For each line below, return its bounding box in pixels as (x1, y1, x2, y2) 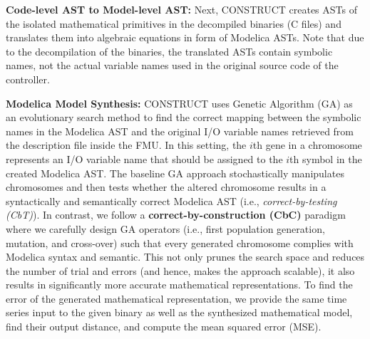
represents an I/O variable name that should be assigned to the (6, 151, 283, 166)
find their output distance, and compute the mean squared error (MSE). (6, 319, 322, 334)
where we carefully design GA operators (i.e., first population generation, (6, 221, 325, 236)
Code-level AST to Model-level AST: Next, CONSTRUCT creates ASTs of (6, 2, 357, 16)
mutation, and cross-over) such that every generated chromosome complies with (6, 235, 354, 250)
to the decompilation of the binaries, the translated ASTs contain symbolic (6, 43, 333, 58)
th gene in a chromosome (252, 137, 362, 152)
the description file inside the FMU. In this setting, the (6, 137, 247, 152)
